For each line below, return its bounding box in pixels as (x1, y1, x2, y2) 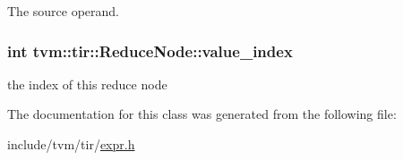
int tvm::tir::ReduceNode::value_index (7, 39, 293, 62)
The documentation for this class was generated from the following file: (7, 105, 397, 123)
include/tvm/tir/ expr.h (7, 135, 135, 153)
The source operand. (7, 2, 119, 20)
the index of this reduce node (7, 74, 167, 93)
